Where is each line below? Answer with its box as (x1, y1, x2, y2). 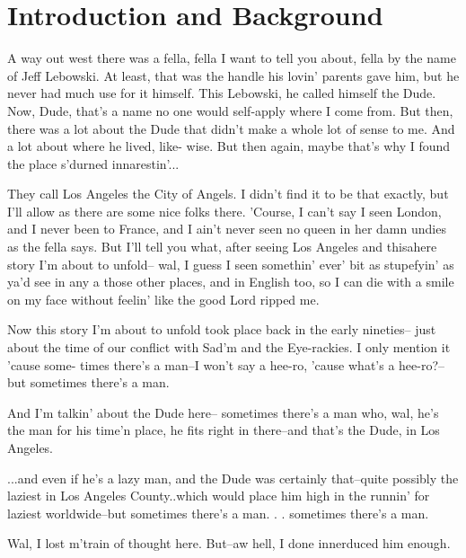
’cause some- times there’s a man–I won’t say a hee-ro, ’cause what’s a (7, 355, 395, 374)
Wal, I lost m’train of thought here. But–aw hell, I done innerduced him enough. (7, 534, 451, 553)
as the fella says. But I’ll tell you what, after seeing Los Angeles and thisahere (7, 237, 437, 256)
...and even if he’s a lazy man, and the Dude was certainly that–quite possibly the (7, 468, 459, 487)
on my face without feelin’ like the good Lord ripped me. (7, 289, 320, 308)
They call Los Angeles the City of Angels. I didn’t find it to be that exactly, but (7, 184, 449, 203)
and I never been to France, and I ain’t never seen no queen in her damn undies (7, 219, 446, 238)
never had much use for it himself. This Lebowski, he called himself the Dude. (7, 84, 436, 102)
